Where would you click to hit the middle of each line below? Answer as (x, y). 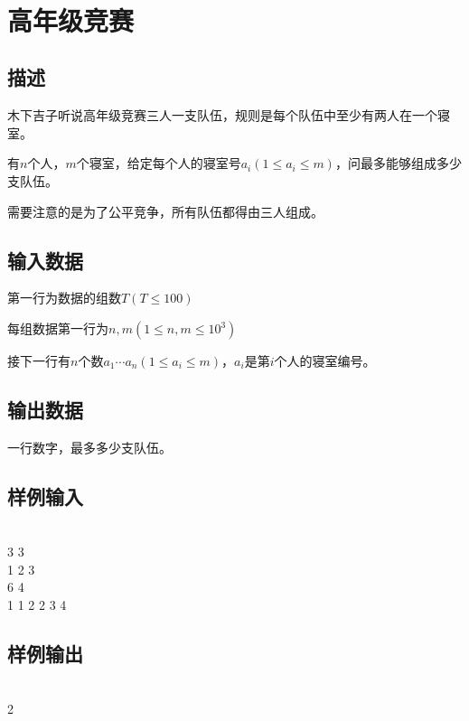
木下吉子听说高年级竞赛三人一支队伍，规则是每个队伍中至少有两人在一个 (222, 115)
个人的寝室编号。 (325, 360)
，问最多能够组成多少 (398, 163)
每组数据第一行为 (58, 328)
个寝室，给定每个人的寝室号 (159, 163)
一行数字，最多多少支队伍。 (89, 447)
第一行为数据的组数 (64, 298)
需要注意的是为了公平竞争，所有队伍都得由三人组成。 (165, 211)
